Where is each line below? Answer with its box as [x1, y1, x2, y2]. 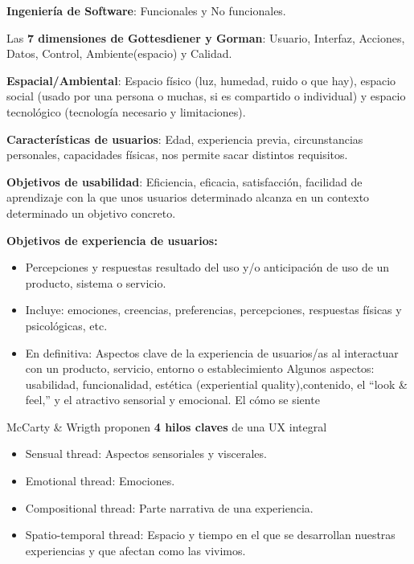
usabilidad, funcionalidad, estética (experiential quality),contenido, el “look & [25, 375, 408, 392]
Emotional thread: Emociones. [25, 472, 175, 489]
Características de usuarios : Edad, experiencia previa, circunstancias [6, 130, 363, 147]
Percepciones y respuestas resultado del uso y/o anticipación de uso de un [25, 259, 390, 276]
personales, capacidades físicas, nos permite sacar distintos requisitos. [6, 146, 348, 163]
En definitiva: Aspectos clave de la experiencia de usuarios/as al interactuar [25, 344, 399, 361]
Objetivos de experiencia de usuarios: [6, 231, 218, 248]
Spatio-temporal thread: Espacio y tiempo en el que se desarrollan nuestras [25, 526, 396, 543]
